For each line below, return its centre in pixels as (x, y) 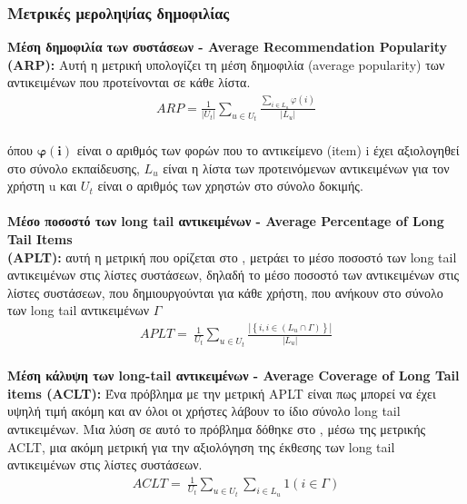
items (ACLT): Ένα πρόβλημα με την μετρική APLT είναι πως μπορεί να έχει (222, 393)
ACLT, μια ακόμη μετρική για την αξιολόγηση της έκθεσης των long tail (201, 446)
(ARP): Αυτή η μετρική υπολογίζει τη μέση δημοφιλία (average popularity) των (226, 64)
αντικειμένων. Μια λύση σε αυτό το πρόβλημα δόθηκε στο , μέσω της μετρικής (217, 429)
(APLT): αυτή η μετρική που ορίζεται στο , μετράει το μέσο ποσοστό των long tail (232, 257)
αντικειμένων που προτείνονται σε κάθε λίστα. (129, 82)
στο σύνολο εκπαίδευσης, (74, 168)
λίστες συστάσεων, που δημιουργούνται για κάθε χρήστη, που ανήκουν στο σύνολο (225, 292)
